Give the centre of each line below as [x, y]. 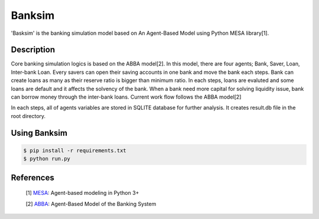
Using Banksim [39, 133]
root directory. [28, 116]
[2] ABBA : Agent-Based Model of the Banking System [91, 204]
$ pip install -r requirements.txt [75, 150]
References [32, 177]
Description [33, 50]
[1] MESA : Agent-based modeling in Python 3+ [82, 193]
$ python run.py [47, 159]
